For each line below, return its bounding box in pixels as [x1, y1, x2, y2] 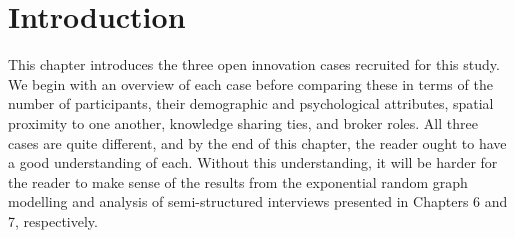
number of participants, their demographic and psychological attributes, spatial [8, 93, 494, 114]
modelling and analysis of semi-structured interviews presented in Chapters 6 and [8, 191, 508, 212]
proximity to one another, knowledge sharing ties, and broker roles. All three [8, 112, 478, 133]
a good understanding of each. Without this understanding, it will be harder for [8, 152, 498, 173]
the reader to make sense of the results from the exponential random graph [8, 171, 468, 192]
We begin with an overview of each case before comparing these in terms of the [8, 73, 493, 94]
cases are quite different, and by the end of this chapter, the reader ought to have [8, 132, 507, 153]
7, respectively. [8, 210, 98, 231]
